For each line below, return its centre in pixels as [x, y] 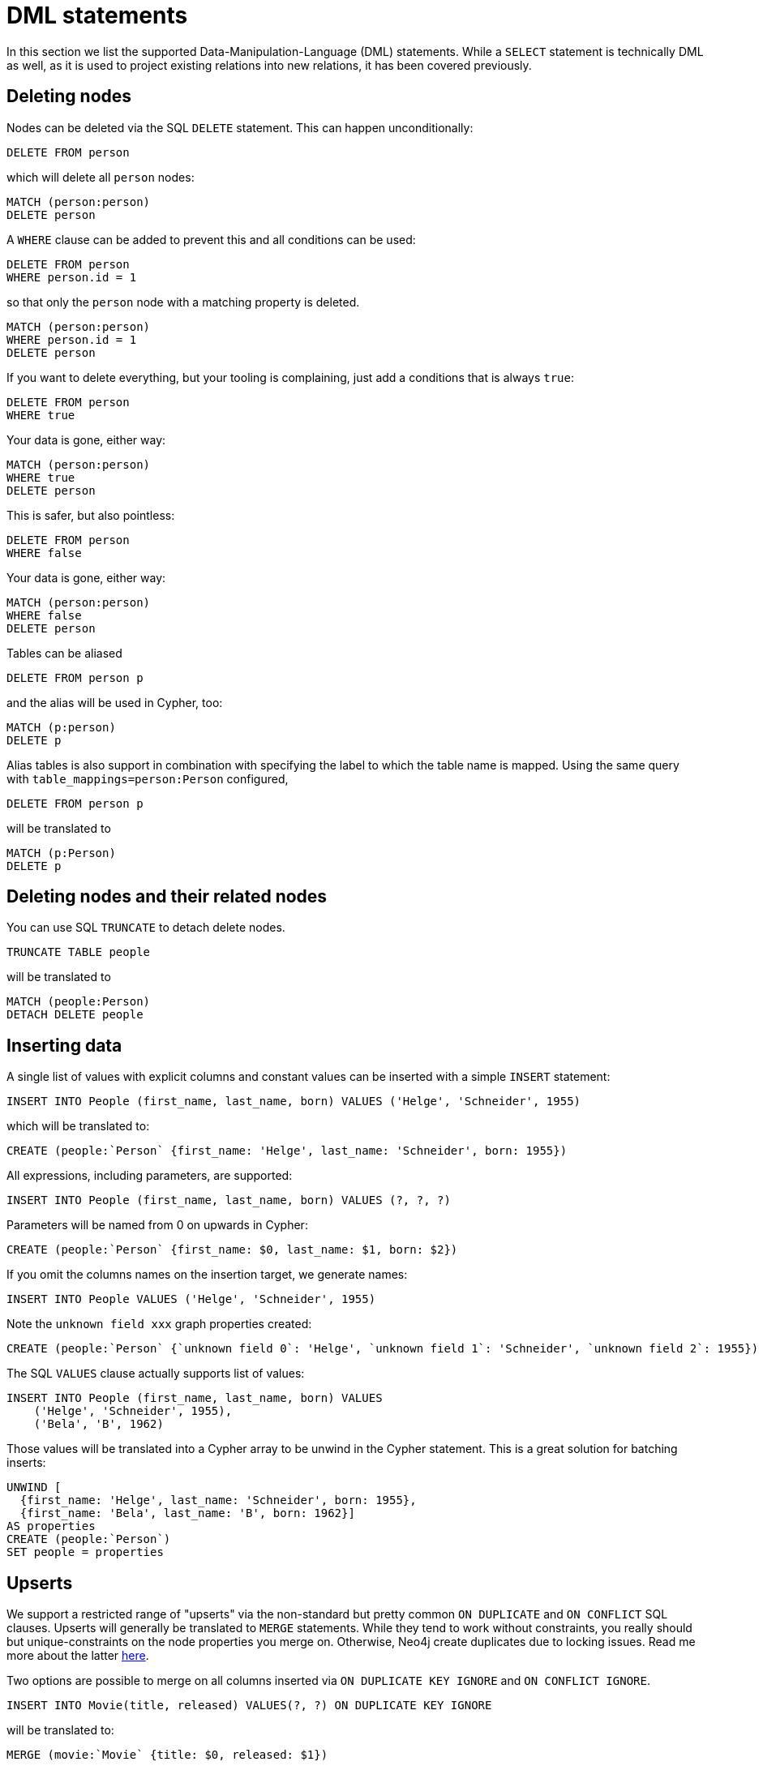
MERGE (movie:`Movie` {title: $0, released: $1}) [167, 1755]
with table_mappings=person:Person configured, [148, 778]
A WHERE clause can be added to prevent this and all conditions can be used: [211, 239]
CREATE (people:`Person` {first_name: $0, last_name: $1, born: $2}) [232, 1250]
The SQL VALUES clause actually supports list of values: [156, 1374]
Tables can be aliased [64, 653]
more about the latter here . [78, 1656]
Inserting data [64, 1045]
